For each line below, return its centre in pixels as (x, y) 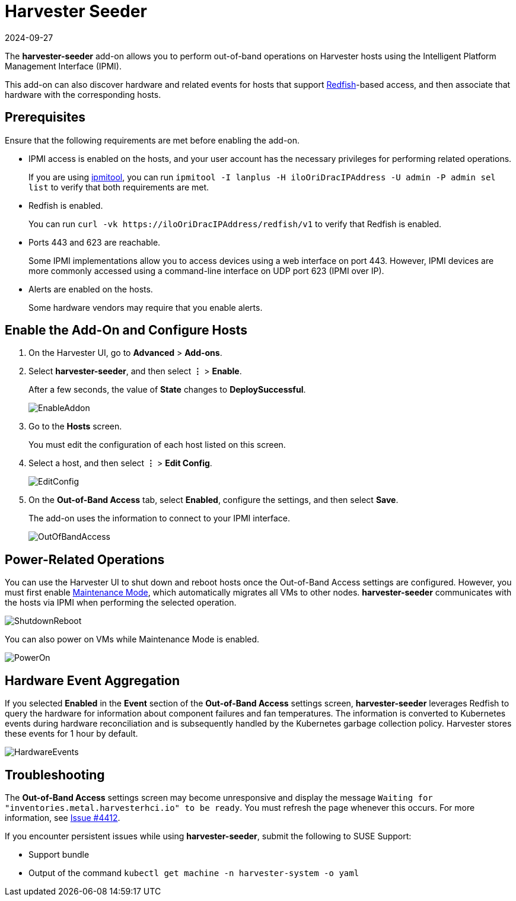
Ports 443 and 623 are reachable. (95, 242)
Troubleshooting (55, 775)
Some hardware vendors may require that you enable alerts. (146, 307)
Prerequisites (45, 117)
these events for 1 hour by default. (71, 734)
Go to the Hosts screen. (75, 426)
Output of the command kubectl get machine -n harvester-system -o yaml (194, 873)
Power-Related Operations (85, 559)
